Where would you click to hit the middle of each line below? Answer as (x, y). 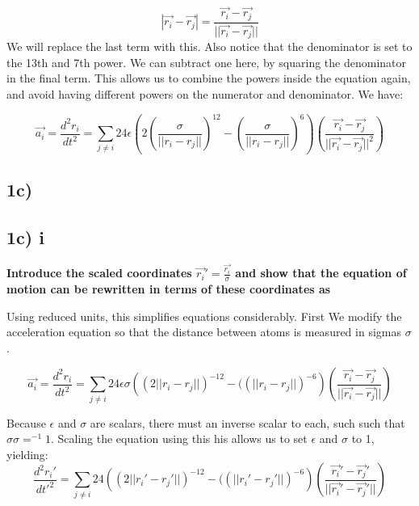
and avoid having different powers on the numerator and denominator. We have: (205, 94)
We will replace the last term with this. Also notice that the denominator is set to (209, 46)
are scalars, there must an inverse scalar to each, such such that (247, 422)
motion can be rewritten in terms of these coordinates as (169, 288)
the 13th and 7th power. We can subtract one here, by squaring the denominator (207, 62)
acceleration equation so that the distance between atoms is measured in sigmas (204, 332)
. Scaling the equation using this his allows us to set (179, 439)
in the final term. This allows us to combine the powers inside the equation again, (209, 78)
